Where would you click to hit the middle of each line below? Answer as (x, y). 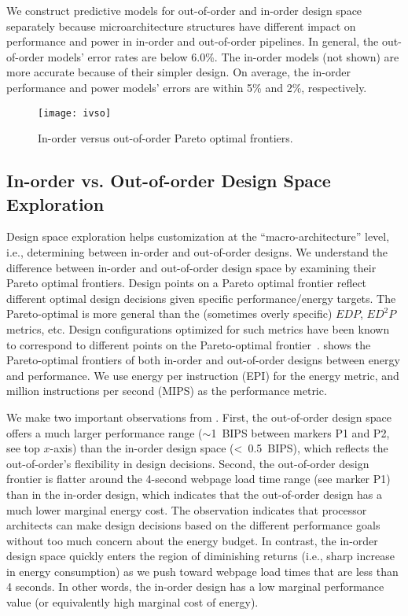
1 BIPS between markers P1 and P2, (300, 432)
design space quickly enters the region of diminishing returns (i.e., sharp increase (200, 556)
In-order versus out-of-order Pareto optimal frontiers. (165, 138)
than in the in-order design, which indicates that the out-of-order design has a (195, 494)
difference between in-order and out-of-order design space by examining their (191, 267)
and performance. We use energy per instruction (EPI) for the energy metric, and (203, 375)
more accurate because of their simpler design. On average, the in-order (178, 72)
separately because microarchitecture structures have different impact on (181, 26)
